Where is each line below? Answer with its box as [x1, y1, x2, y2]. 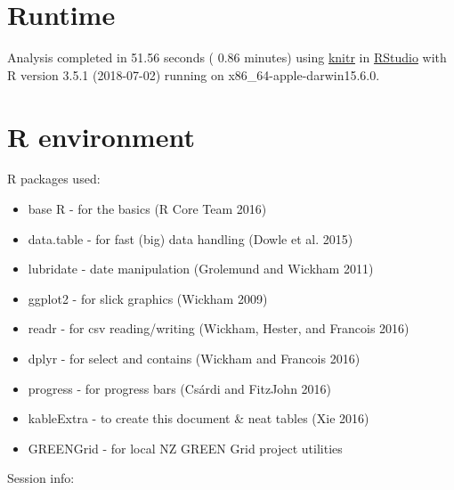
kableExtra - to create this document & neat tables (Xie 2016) [28, 409, 369, 428]
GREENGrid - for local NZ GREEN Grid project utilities [28, 438, 343, 457]
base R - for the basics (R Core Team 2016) [28, 200, 267, 218]
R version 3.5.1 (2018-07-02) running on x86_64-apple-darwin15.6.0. [7, 65, 380, 84]
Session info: [7, 469, 75, 487]
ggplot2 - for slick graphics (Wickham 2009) [28, 289, 268, 307]
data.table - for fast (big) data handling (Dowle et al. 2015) [28, 229, 353, 248]
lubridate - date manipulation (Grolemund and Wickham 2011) [28, 259, 374, 278]
